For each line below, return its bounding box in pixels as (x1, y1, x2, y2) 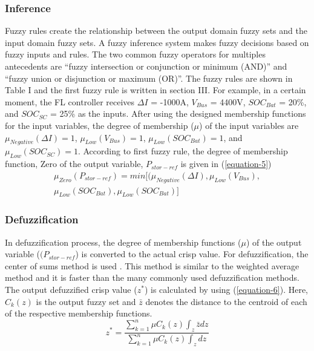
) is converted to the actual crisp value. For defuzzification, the (75, 248, 309, 260)
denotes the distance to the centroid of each (145, 295, 307, 307)
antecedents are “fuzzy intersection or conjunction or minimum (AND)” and (5, 60, 287, 72)
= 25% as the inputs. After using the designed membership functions (50, 107, 306, 120)
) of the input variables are (199, 119, 299, 131)
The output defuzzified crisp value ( (5, 283, 137, 295)
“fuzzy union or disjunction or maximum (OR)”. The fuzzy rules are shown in (5, 71, 293, 84)
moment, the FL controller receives (5, 95, 135, 108)
